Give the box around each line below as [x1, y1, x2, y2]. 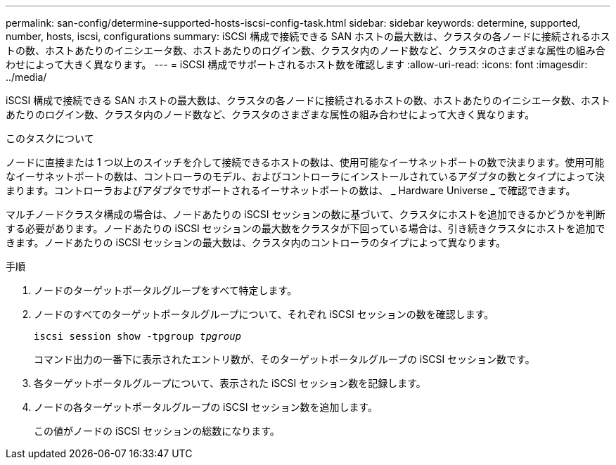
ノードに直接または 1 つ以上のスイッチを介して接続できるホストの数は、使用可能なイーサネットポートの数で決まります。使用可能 [6, 156, 605, 168]
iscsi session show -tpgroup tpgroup [34, 331, 242, 342]
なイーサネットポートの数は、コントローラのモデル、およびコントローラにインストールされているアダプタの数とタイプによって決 [6, 170, 605, 182]
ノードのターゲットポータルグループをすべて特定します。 [34, 284, 297, 296]
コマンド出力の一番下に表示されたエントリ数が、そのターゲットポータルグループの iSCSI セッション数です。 [34, 353, 535, 365]
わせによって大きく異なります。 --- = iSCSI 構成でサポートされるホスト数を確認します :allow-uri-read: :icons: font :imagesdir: [6, 58, 588, 70]
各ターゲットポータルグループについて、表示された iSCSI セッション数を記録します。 [34, 377, 426, 389]
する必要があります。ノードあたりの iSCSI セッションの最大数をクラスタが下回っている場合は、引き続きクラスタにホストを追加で [6, 222, 605, 234]
